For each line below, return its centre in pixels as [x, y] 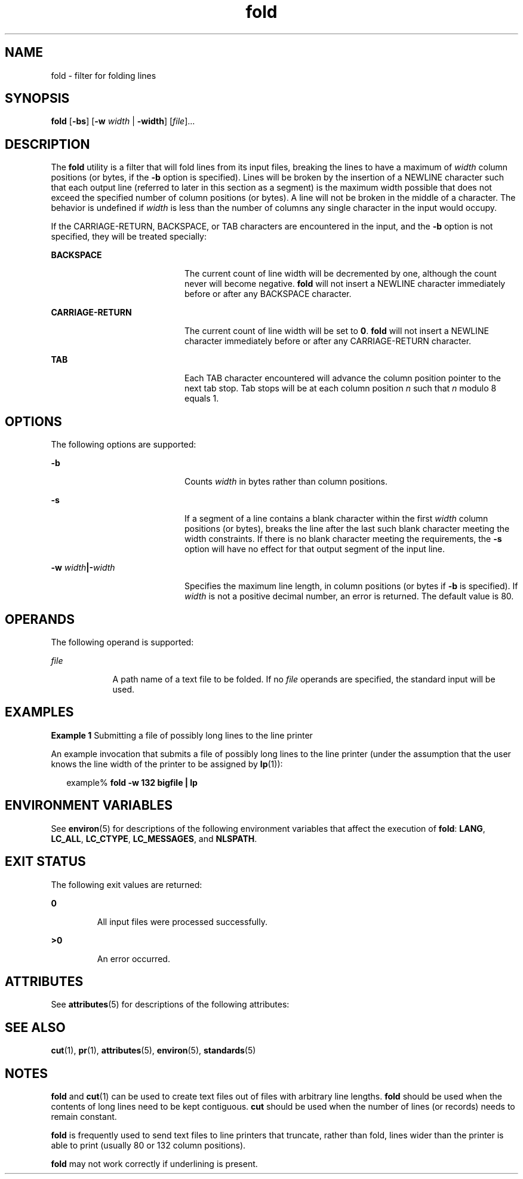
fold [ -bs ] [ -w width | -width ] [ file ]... [123, 121]
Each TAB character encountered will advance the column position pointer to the [343, 378]
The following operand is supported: [122, 642]
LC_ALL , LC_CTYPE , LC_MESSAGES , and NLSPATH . [154, 838]
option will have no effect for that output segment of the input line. [315, 549]
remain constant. [84, 1117]
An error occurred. [133, 958]
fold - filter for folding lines [104, 75]
